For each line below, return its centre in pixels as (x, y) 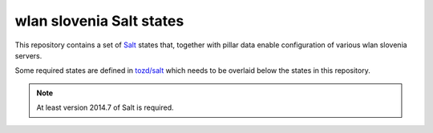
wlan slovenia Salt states (99, 21)
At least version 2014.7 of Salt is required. (105, 107)
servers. (28, 55)
